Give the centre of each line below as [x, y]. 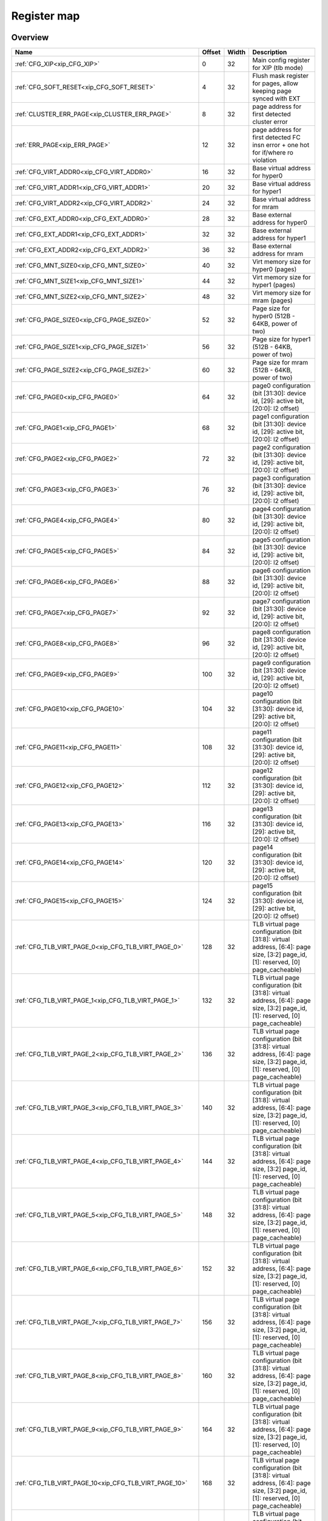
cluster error [270, 122]
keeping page [272, 91]
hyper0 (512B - [274, 316]
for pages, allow [275, 83]
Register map [46, 16]
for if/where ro [273, 153]
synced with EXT [276, 99]
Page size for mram [280, 363]
